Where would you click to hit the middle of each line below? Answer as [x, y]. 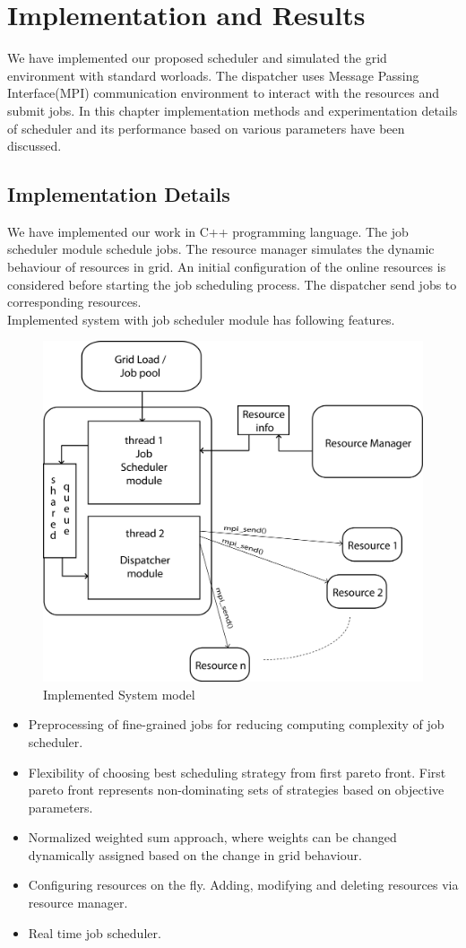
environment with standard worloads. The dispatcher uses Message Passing [213, 75]
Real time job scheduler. [95, 932]
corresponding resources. [74, 302]
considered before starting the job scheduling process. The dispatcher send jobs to [232, 284]
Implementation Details [119, 194]
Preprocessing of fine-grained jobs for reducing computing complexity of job [236, 724]
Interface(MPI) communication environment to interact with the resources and [223, 93]
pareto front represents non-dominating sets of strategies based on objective [236, 790]
